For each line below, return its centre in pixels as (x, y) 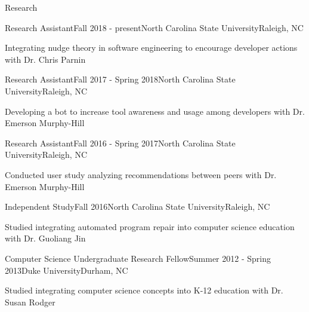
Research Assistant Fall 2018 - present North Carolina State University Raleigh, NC (154, 27)
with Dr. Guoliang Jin (45, 238)
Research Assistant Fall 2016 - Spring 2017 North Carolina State (120, 143)
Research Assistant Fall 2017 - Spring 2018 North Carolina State (120, 79)
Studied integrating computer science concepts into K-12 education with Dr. (144, 290)
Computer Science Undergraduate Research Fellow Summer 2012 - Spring (138, 258)
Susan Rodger (30, 302)
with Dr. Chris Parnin (45, 59)
